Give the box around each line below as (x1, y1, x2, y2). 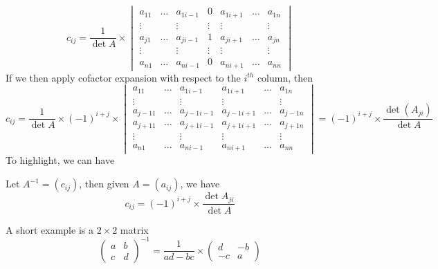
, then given (79, 176, 129, 191)
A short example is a (6, 222, 93, 236)
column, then (257, 70, 313, 84)
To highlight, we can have (6, 153, 115, 167)
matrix (120, 222, 149, 236)
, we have (180, 176, 220, 191)
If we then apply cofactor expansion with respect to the (6, 70, 241, 84)
